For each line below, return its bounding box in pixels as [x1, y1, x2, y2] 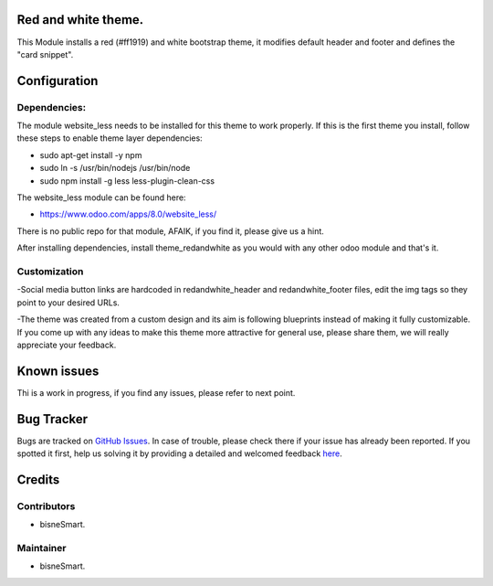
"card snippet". [16, 48, 74, 59]
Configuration [16, 73, 99, 89]
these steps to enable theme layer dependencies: [16, 133, 203, 144]
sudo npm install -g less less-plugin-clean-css [39, 175, 215, 186]
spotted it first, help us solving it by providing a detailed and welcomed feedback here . [16, 448, 342, 459]
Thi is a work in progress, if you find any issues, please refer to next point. [16, 387, 296, 398]
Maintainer [16, 542, 67, 555]
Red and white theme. [16, 12, 144, 27]
